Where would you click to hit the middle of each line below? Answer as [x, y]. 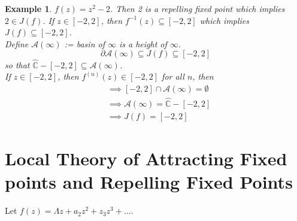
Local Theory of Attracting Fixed [146, 158]
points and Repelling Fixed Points [149, 182]
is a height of [143, 43]
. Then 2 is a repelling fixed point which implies [197, 8]
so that [17, 64]
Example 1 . [28, 8]
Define [17, 43]
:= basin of [84, 43]
